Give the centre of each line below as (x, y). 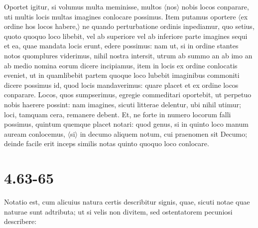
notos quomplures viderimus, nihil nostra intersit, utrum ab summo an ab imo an (128, 55)
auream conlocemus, (35, 133)
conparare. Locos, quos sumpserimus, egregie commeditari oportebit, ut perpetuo (128, 95)
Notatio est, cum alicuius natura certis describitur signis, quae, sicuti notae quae (127, 202)
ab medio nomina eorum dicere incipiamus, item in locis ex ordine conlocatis (121, 65)
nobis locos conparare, (215, 6)
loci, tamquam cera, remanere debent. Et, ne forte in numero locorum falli (118, 114)
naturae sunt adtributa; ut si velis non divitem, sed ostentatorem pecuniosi (118, 211)
